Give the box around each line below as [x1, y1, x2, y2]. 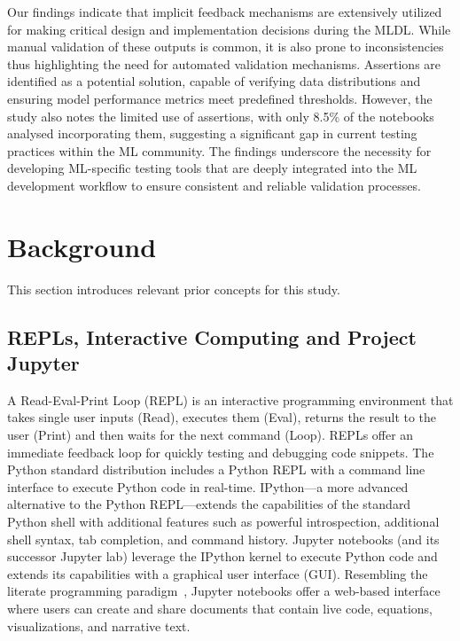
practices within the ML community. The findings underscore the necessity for [7, 141, 432, 160]
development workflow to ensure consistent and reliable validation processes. [7, 176, 421, 194]
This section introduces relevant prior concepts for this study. [7, 279, 340, 298]
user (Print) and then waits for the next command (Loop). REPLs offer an [7, 426, 414, 444]
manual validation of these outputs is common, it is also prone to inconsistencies [7, 37, 444, 56]
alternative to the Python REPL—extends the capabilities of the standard [7, 495, 411, 513]
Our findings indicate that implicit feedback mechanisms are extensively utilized [7, 3, 442, 20]
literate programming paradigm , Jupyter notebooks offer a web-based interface [7, 582, 441, 600]
